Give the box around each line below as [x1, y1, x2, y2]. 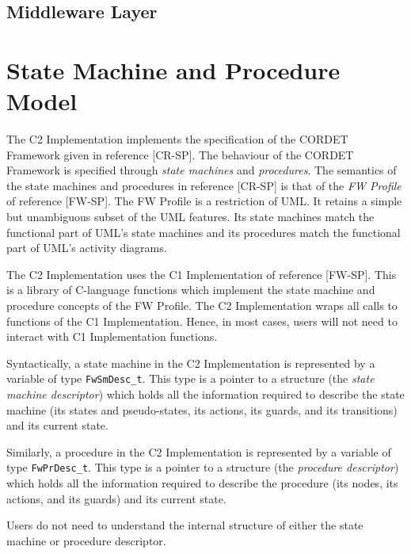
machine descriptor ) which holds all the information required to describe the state [6, 386, 405, 403]
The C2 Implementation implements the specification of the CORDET [6, 131, 348, 147]
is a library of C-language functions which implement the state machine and [6, 281, 375, 298]
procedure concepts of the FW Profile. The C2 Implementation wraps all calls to [6, 297, 398, 314]
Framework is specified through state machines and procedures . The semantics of [6, 162, 397, 178]
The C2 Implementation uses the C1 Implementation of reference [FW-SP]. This [6, 266, 397, 282]
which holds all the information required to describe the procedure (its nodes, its [6, 475, 398, 491]
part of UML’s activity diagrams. [6, 239, 167, 256]
